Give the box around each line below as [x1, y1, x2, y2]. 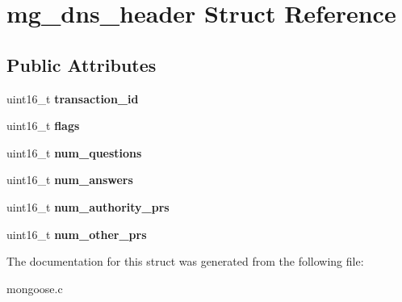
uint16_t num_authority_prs [6, 198, 170, 215]
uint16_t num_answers [6, 171, 133, 188]
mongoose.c [6, 279, 63, 296]
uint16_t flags [6, 117, 80, 134]
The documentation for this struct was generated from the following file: [6, 253, 364, 270]
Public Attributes [6, 52, 157, 77]
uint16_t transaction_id [6, 90, 139, 107]
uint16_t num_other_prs [6, 225, 147, 242]
